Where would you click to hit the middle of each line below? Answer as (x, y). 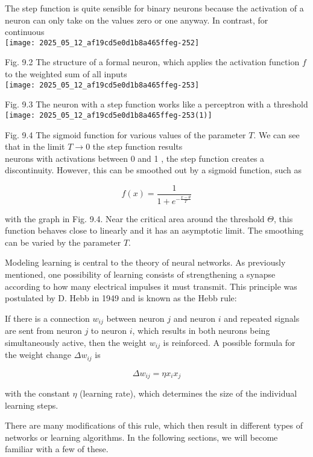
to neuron (109, 331)
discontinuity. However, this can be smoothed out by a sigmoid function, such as (153, 170)
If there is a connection (47, 318)
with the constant (37, 393)
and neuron (194, 318)
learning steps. (32, 405)
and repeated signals (262, 318)
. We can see (277, 134)
